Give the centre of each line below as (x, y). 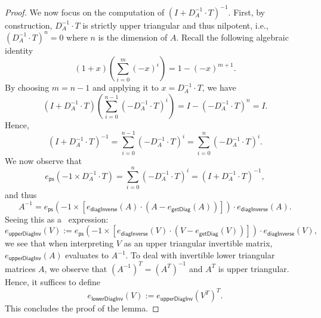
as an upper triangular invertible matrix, (198, 243)
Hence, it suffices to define (53, 281)
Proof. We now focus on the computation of (85, 12)
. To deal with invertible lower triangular (200, 255)
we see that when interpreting (59, 243)
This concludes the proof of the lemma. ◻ (82, 308)
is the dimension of (133, 37)
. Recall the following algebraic (232, 37)
